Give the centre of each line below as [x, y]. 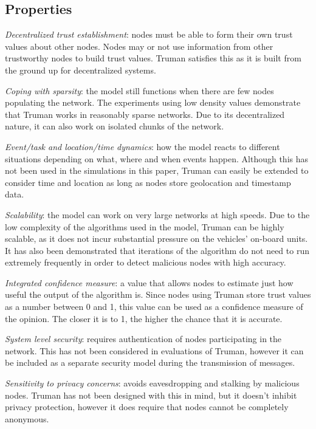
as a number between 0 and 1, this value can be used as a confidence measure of [154, 307]
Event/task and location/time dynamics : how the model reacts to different [143, 146]
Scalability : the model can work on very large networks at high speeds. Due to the [157, 214]
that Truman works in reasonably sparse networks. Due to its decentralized [145, 114]
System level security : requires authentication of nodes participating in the [143, 339]
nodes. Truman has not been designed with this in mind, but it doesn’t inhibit [151, 395]
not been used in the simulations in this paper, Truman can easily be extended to [157, 170]
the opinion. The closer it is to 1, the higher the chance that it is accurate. [144, 318]
